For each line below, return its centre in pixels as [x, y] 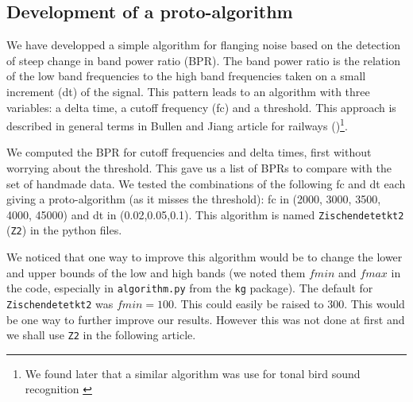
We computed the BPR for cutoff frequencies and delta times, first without [189, 152]
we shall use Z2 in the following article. [101, 335]
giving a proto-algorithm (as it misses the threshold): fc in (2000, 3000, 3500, [194, 199]
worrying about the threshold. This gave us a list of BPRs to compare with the [199, 168]
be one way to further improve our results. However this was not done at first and [206, 319]
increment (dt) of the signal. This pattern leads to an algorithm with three [188, 91]
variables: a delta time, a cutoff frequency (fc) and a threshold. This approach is [201, 107]
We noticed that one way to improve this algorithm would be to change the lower [205, 257]
